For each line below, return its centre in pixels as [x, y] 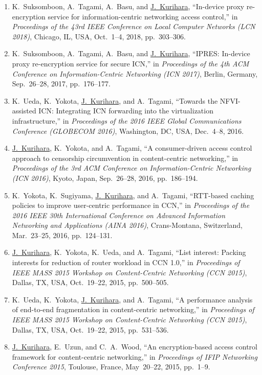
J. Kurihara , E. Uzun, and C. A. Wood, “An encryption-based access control [135, 347]
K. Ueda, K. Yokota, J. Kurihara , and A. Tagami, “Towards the [115, 100]
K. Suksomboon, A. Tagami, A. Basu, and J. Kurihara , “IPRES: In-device [131, 53]
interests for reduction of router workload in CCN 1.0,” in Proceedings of [126, 262]
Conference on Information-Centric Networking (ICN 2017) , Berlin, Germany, [135, 73]
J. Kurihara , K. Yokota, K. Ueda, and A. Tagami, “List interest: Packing [129, 252]
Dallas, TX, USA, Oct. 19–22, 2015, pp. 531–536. [90, 329]
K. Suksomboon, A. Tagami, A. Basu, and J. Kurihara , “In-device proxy [128, 6]
